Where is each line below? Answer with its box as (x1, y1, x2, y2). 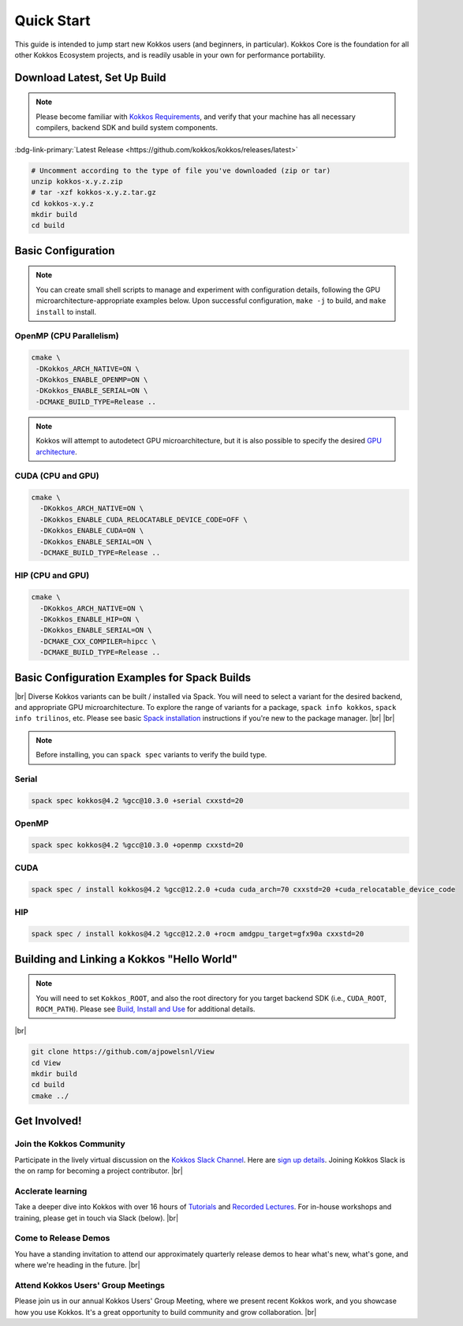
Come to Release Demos (14, 1233, 110, 1244)
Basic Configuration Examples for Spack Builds (14, 670, 252, 684)
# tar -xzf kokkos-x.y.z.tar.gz (31, 188, 157, 197)
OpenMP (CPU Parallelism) (14, 331, 119, 342)
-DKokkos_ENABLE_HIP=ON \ (39, 614, 140, 623)
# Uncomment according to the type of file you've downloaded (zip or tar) (31, 166, 331, 175)
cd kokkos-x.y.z (31, 199, 95, 208)
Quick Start (14, 12, 91, 29)
